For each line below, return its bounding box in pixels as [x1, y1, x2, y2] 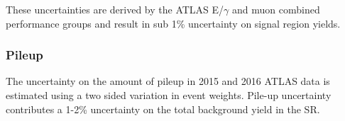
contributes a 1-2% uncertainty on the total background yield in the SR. [6, 101, 320, 116]
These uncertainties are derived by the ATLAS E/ [6, 2, 224, 16]
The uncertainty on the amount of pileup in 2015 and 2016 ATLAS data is [6, 74, 330, 88]
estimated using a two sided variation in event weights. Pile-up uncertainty [6, 88, 332, 102]
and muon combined [232, 2, 320, 16]
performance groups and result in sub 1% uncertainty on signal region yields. [6, 16, 341, 30]
